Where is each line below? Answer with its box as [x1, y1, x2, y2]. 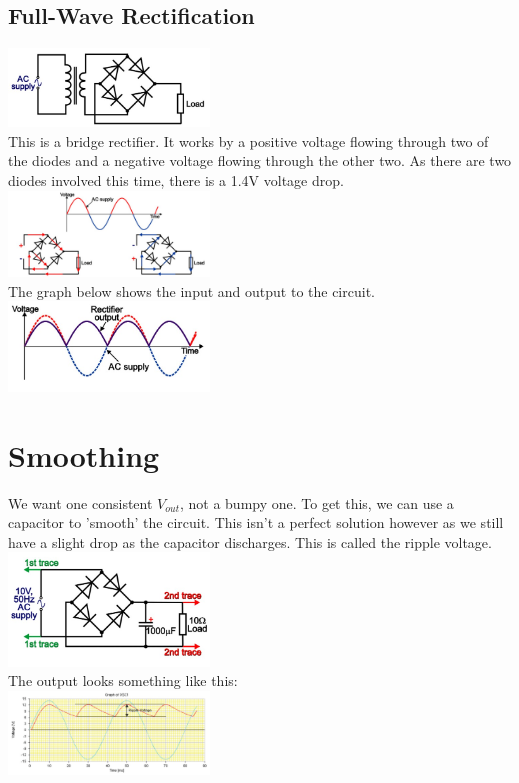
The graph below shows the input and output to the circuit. [8, 280, 375, 301]
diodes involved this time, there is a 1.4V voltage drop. [8, 170, 344, 191]
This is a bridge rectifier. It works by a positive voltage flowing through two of [8, 130, 489, 151]
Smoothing [8, 434, 160, 475]
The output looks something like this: [8, 670, 238, 691]
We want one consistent [8, 492, 153, 513]
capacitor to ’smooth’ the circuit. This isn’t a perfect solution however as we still [8, 512, 504, 533]
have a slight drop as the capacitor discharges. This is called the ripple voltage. [8, 531, 492, 552]
